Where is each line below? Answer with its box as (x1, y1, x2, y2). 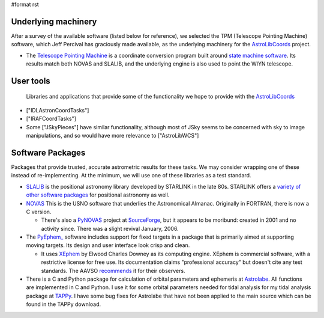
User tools (11, 76, 50, 86)
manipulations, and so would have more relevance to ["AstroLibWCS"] (26, 132, 199, 139)
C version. (26, 208, 52, 215)
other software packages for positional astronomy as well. (26, 191, 170, 198)
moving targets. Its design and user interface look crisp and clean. (26, 242, 190, 249)
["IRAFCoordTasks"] (26, 115, 76, 123)
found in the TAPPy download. (26, 301, 101, 308)
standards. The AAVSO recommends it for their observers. (41, 267, 185, 274)
